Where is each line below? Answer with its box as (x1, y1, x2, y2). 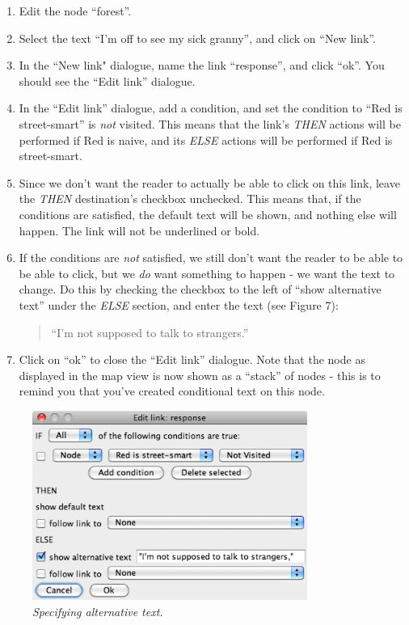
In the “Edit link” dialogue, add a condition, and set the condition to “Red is (19, 99, 403, 116)
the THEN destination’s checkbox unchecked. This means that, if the (19, 190, 361, 207)
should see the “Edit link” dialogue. (19, 72, 196, 89)
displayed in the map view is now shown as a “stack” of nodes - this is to (19, 366, 381, 383)
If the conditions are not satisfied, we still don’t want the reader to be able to (19, 249, 403, 266)
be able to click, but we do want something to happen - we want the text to (19, 264, 395, 281)
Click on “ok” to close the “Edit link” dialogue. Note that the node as (19, 351, 365, 368)
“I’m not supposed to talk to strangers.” (51, 323, 249, 340)
